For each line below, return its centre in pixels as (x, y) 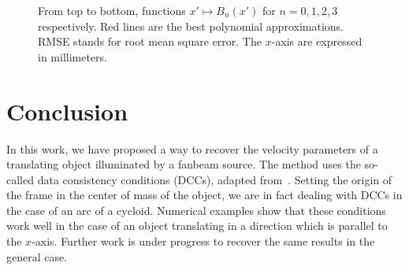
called (20, 179)
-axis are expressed (317, 41)
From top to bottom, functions (112, 10)
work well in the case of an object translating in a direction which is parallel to (197, 226)
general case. (37, 256)
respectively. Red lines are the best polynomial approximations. (191, 26)
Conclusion (67, 111)
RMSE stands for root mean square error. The (150, 41)
